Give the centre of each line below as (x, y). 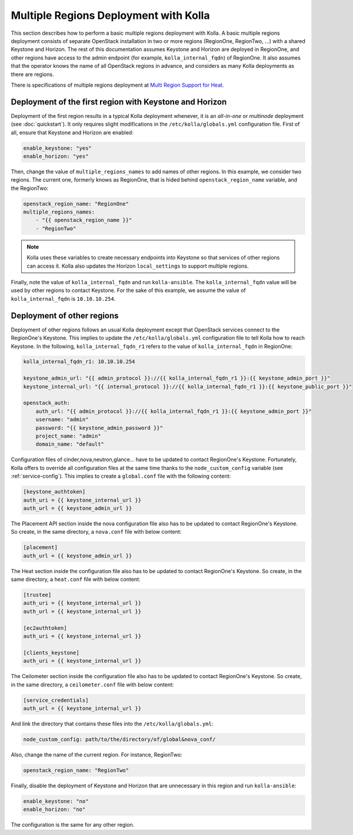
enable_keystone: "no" (56, 801)
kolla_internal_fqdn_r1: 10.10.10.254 (79, 362)
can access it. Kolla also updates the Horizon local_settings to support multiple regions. (138, 266)
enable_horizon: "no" (54, 810)
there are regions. (32, 74)
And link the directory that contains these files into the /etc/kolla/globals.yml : (112, 724)
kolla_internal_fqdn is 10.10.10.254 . (63, 298)
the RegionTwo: (30, 188)
